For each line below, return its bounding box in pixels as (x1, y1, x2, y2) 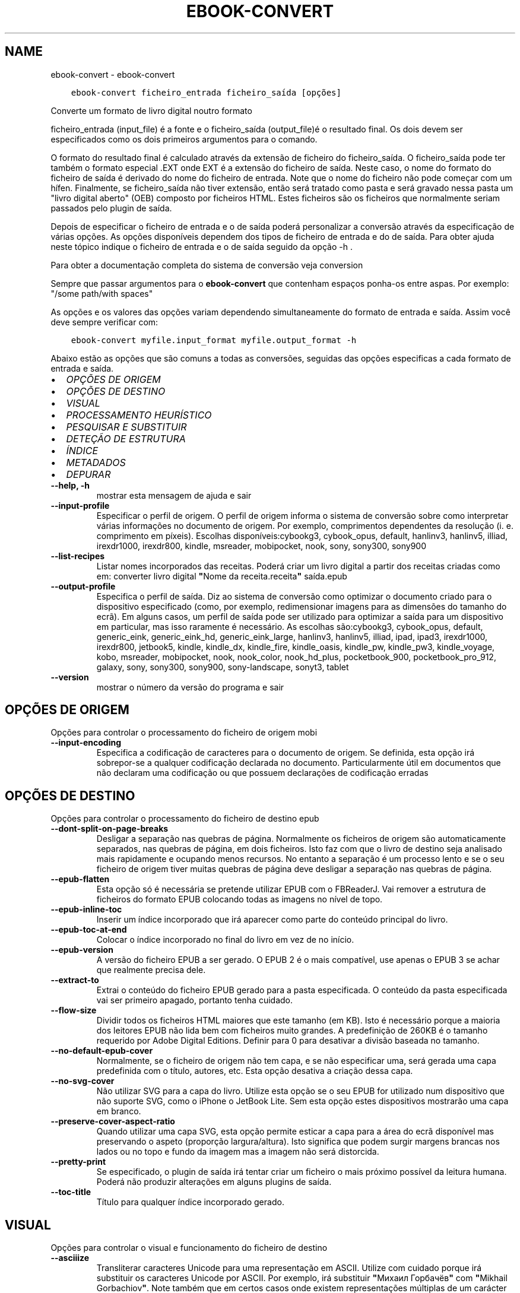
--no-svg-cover (50, 1076, 115, 1086)
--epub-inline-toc (50, 904, 122, 915)
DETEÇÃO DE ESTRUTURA (66, 432, 186, 445)
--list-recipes (50, 550, 105, 561)
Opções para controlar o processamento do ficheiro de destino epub (50, 813, 319, 824)
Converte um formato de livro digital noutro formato (50, 105, 252, 116)
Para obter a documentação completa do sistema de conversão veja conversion (50, 259, 363, 270)
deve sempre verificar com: (50, 316, 158, 327)
